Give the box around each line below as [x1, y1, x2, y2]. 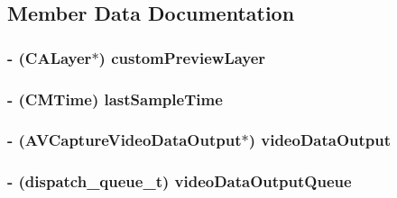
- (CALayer [7, 46, 92, 68]
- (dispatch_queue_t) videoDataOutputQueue [7, 170, 352, 193]
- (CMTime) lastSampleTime [7, 87, 223, 110]
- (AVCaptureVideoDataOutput [7, 129, 242, 151]
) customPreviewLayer [98, 46, 266, 68]
